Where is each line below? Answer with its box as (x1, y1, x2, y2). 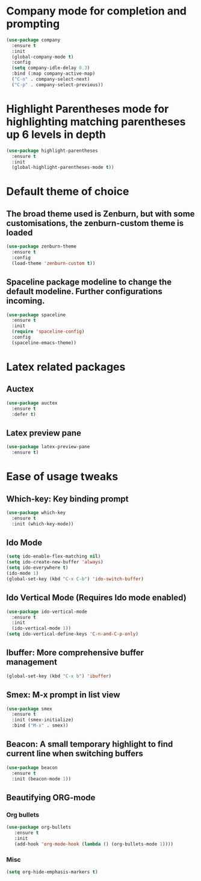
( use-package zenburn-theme (6, 243, 77, 249)
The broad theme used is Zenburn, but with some (6, 208, 195, 219)
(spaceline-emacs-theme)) (11, 339, 77, 346)
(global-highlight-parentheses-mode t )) (11, 165, 114, 171)
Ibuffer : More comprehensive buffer (6, 648, 144, 658)
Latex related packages (6, 360, 126, 374)
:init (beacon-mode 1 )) (11, 776, 71, 782)
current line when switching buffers (6, 748, 143, 759)
